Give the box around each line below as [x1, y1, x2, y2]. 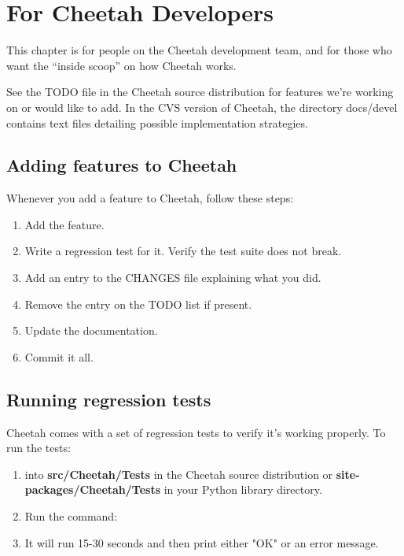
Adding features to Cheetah [6, 153, 237, 177]
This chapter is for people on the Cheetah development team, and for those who [6, 42, 392, 58]
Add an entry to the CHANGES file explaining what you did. [24, 269, 321, 286]
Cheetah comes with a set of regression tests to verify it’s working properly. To [6, 424, 386, 440]
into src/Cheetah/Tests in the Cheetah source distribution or [24, 465, 333, 482]
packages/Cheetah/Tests [24, 481, 161, 498]
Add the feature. [24, 216, 105, 232]
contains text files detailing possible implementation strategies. [6, 114, 308, 131]
